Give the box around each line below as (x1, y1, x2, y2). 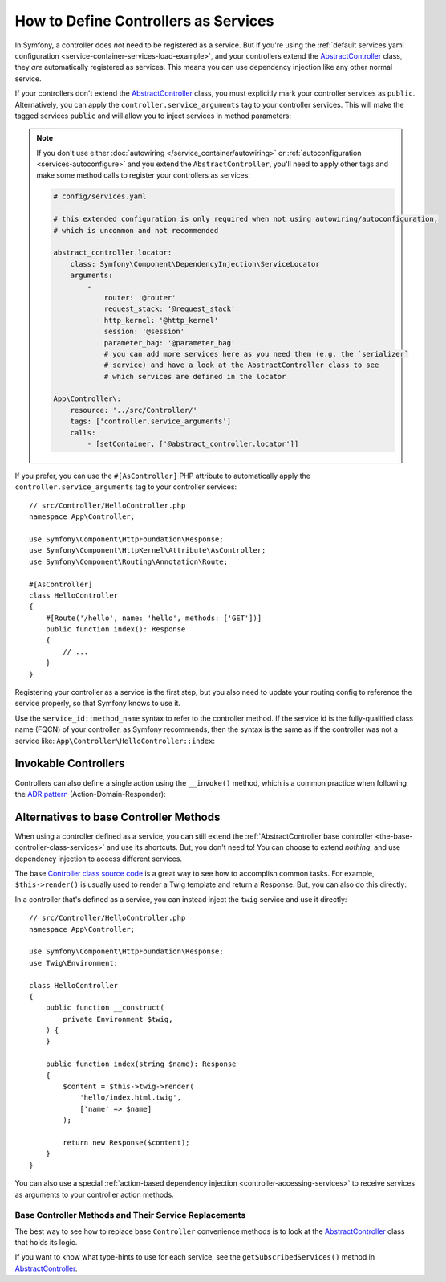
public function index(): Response (45, 625, 186, 634)
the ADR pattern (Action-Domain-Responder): (14, 789, 166, 798)
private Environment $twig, (63, 1015, 173, 1023)
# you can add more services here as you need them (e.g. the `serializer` (103, 349, 409, 358)
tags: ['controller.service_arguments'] (70, 417, 232, 426)
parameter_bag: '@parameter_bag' (103, 338, 236, 347)
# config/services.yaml (53, 192, 148, 201)
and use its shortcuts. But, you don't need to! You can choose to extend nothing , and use (106, 843, 401, 852)
